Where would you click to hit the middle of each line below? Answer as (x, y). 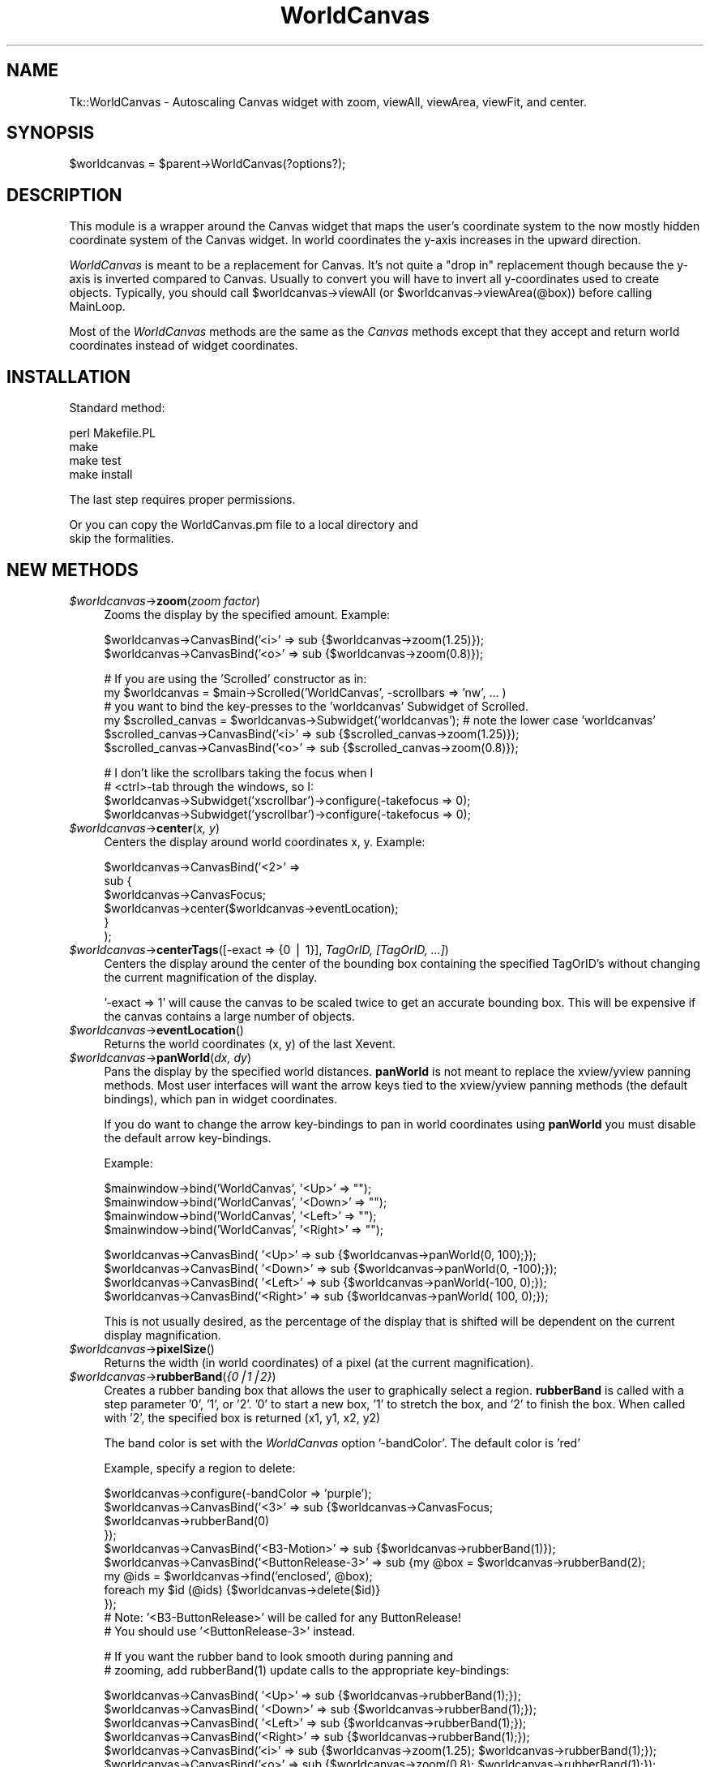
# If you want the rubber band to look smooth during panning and (279, 1656)
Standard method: (117, 408)
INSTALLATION (68, 376)
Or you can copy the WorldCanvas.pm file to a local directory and (244, 525)
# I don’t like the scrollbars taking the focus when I (239, 772)
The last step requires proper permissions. (182, 500)
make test (95, 461)
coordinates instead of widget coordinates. (184, 346)
